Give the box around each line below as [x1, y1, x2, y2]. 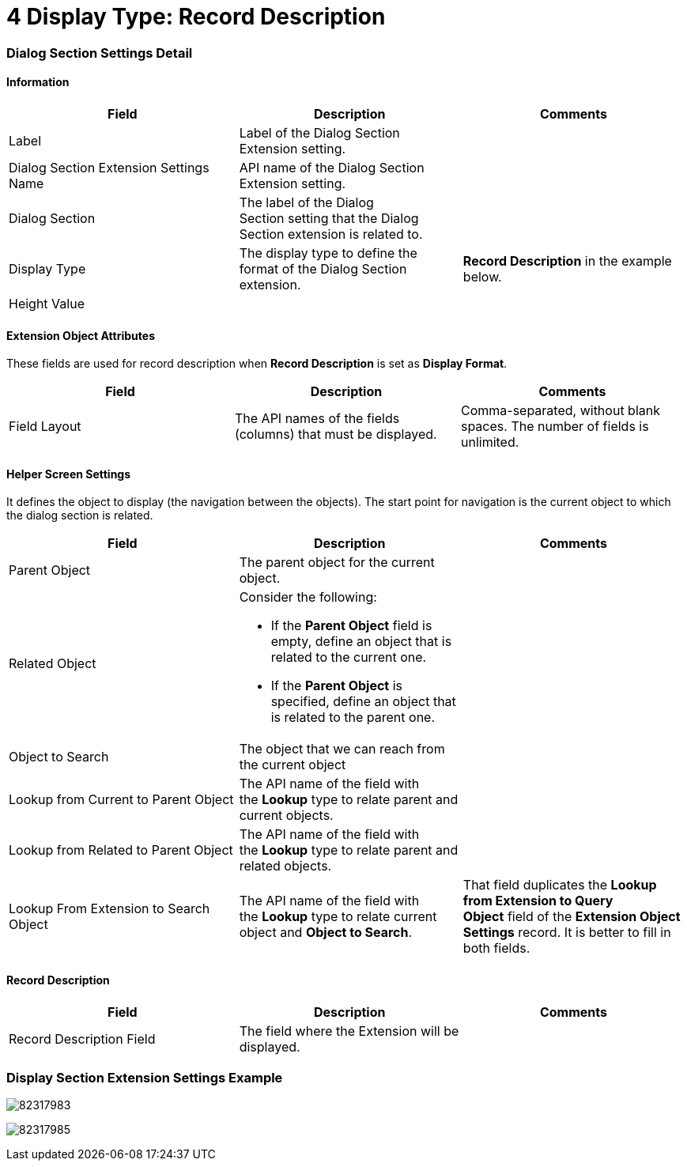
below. [462, 268, 502, 285]
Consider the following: [239, 589, 377, 606]
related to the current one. [270, 649, 427, 666]
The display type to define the [239, 244, 417, 261]
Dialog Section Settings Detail [6, 44, 193, 61]
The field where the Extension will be [239, 1022, 459, 1039]
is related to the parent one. [270, 709, 436, 726]
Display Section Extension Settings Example [6, 1070, 283, 1086]
